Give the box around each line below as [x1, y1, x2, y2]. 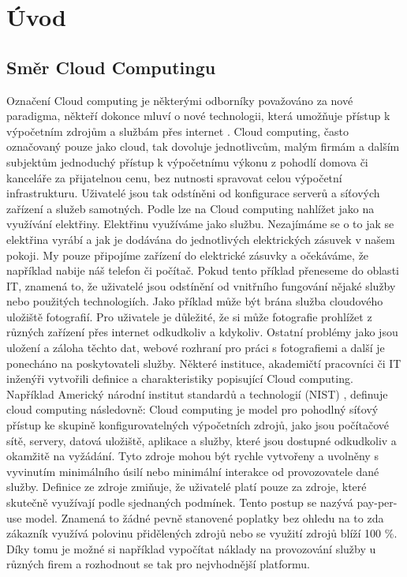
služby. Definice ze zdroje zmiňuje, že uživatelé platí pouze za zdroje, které [6, 478, 367, 495]
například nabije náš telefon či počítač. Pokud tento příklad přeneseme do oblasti [6, 262, 399, 279]
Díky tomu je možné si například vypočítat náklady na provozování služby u [6, 540, 376, 556]
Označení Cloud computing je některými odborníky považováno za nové [6, 92, 353, 108]
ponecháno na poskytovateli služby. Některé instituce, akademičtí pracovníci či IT [6, 354, 401, 371]
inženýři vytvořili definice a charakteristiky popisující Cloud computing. [6, 370, 353, 387]
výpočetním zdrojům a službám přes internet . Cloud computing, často [6, 122, 349, 139]
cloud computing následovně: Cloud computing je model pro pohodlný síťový [6, 401, 379, 418]
